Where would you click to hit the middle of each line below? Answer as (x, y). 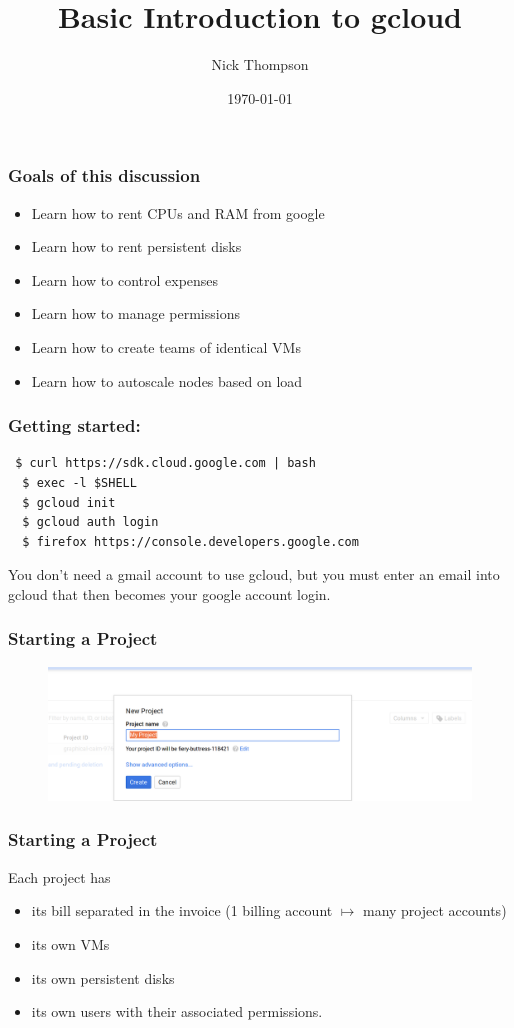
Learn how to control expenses (125, 279)
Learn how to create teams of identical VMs (166, 346)
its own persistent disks (103, 977)
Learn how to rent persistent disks (136, 246)
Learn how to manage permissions (135, 313)
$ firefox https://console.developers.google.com (190, 541)
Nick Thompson (260, 64)
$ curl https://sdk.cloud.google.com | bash (165, 463)
